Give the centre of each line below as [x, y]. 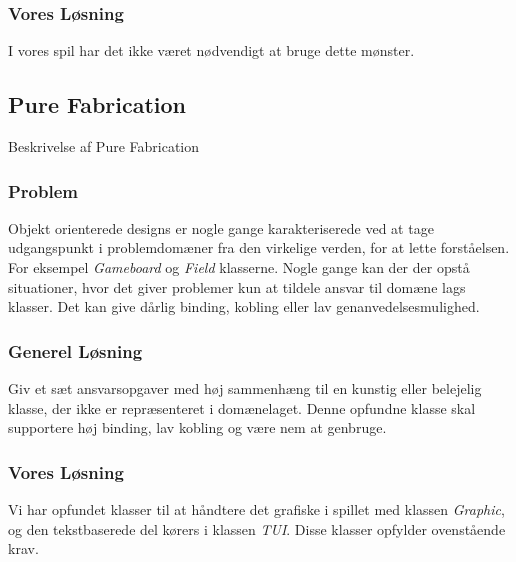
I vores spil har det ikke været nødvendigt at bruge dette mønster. [211, 50]
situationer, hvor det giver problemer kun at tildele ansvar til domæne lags [237, 286]
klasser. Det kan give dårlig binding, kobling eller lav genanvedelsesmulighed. [244, 306]
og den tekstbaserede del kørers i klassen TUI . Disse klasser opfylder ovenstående [257, 528]
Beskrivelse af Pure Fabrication [104, 146]
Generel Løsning [75, 350]
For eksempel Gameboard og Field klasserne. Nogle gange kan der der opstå [239, 267]
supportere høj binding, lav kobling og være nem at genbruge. [197, 427]
